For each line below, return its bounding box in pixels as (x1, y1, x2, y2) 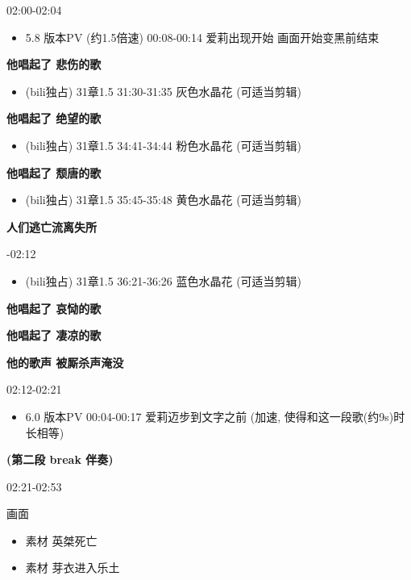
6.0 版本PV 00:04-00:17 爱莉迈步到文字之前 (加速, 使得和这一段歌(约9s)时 (25, 407, 405, 424)
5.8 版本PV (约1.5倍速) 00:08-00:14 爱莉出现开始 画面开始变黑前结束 (25, 28, 380, 45)
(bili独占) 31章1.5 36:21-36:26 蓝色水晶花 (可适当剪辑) (25, 272, 302, 289)
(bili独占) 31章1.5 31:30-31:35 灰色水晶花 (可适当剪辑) (25, 82, 302, 99)
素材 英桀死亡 (25, 532, 98, 549)
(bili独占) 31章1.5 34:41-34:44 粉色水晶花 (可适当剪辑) (25, 136, 302, 153)
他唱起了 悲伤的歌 (6, 56, 102, 73)
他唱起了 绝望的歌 (6, 110, 102, 127)
